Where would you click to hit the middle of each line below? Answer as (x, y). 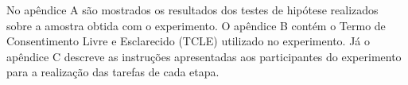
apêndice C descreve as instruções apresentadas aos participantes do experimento (204, 56)
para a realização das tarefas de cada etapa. (113, 72)
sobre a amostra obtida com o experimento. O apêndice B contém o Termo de (196, 25)
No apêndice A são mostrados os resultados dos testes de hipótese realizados (192, 10)
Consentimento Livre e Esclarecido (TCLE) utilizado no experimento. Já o (188, 41)
